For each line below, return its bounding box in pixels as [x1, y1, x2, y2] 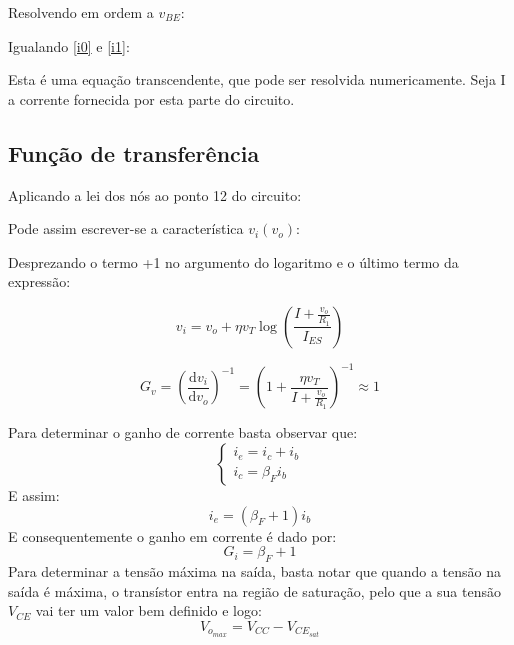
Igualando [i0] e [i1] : [8, 35, 130, 56]
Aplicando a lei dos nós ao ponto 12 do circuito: [8, 184, 302, 205]
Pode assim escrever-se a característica [8, 218, 244, 239]
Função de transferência [8, 137, 260, 168]
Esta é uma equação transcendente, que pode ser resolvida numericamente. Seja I [8, 69, 506, 90]
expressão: [8, 271, 71, 292]
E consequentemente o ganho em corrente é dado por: [8, 525, 337, 546]
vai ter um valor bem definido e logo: [35, 600, 262, 621]
